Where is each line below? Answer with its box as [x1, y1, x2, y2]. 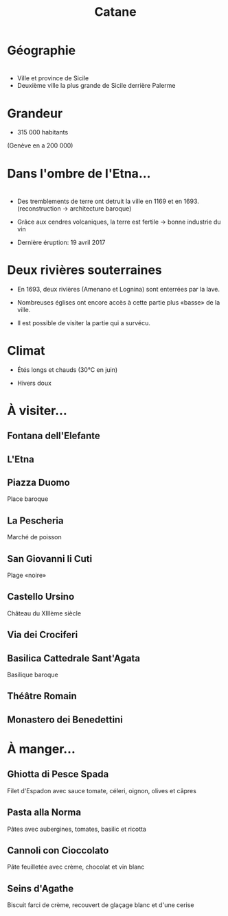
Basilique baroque [7, 670, 58, 679]
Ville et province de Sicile [16, 74, 89, 82]
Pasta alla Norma [7, 807, 81, 819]
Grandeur [7, 106, 63, 121]
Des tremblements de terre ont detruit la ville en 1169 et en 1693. [16, 197, 199, 205]
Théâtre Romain [7, 690, 77, 702]
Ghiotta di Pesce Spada [7, 768, 109, 780]
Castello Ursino [7, 591, 75, 602]
